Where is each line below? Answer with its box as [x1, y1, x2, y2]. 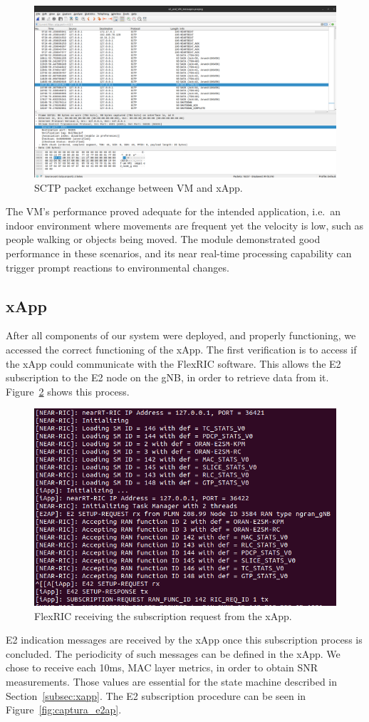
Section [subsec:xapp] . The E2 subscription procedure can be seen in [6, 688, 306, 703]
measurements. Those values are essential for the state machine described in [6, 674, 338, 689]
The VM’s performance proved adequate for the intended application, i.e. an [6, 204, 341, 219]
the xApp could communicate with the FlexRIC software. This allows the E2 [6, 356, 341, 371]
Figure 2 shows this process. [6, 383, 130, 398]
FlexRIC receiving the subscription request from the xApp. [34, 608, 292, 623]
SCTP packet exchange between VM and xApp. [34, 180, 243, 195]
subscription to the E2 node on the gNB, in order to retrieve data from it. [6, 370, 329, 385]
